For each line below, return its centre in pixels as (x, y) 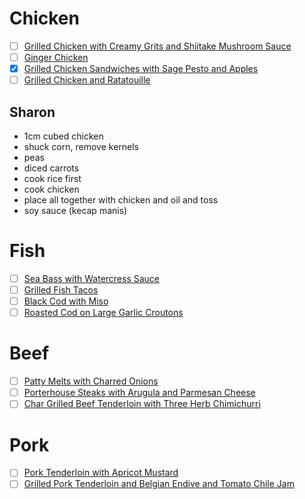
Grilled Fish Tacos (61, 290)
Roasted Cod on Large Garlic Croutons (103, 313)
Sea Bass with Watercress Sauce (92, 278)
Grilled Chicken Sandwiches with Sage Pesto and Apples (141, 69)
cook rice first (52, 178)
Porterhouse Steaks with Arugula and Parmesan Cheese (139, 393)
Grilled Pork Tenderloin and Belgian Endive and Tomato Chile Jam (159, 484)
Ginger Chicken (56, 57)
